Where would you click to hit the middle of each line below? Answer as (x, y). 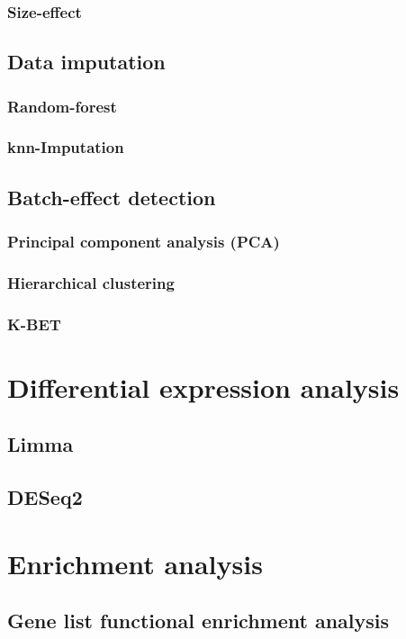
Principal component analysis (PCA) (144, 242)
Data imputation (86, 62)
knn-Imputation (66, 147)
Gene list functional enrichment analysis (198, 621)
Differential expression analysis (203, 387)
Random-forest (62, 106)
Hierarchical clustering (91, 282)
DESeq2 (45, 497)
